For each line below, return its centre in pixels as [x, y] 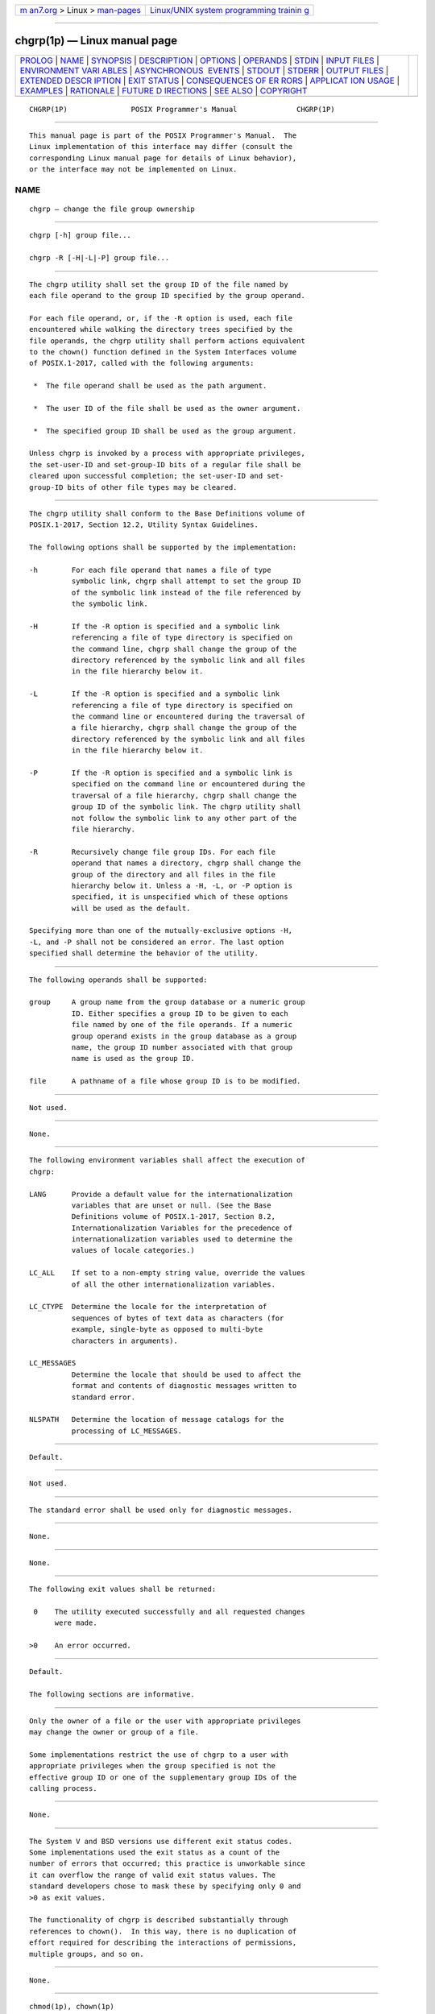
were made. [76, 1623]
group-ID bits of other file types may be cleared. [133, 487]
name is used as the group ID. [133, 1059]
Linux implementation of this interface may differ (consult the [161, 147]
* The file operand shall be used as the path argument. [150, 386]
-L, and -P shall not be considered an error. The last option [157, 942]
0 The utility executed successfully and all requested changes [169, 1612]
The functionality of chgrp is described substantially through [159, 1920]
